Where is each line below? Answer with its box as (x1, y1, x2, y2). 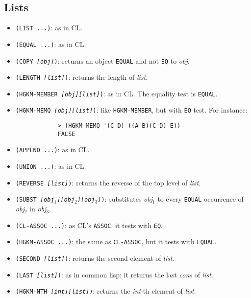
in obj (29, 204, 47, 214)
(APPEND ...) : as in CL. (15, 144, 90, 155)
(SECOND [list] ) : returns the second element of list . (15, 252, 175, 263)
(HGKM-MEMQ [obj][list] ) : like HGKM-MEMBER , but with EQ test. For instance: (15, 105, 248, 115)
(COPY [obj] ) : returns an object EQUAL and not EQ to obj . (15, 55, 190, 66)
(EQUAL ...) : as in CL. (15, 39, 86, 49)
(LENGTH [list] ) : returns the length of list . (15, 72, 148, 82)
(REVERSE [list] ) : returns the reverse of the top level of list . (15, 177, 201, 187)
